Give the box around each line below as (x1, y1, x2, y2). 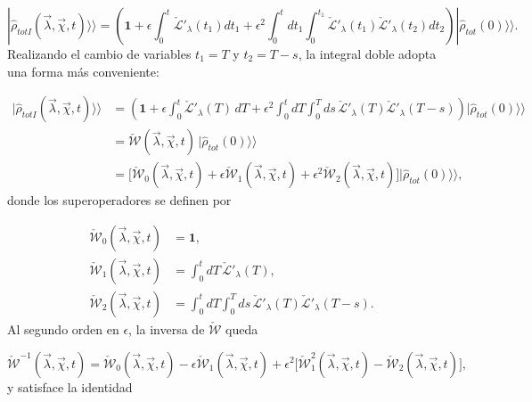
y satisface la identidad (7, 377, 133, 396)
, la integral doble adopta (298, 45, 437, 62)
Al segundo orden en (7, 319, 119, 338)
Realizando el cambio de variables (7, 45, 192, 62)
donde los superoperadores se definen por (7, 191, 232, 209)
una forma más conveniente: (7, 62, 160, 80)
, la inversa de (128, 319, 205, 338)
